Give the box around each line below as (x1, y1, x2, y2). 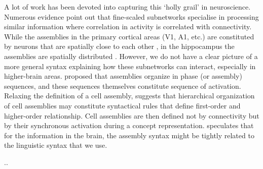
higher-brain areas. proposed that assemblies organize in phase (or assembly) (4, 71, 242, 81)
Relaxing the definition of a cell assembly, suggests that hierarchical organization (4, 90, 255, 101)
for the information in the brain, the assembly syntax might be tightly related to (4, 130, 254, 140)
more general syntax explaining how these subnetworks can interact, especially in (4, 61, 256, 71)
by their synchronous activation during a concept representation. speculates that (4, 120, 254, 131)
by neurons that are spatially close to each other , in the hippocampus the (4, 41, 235, 51)
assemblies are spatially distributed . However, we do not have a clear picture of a (4, 50, 258, 61)
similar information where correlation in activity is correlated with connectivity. (4, 21, 252, 32)
